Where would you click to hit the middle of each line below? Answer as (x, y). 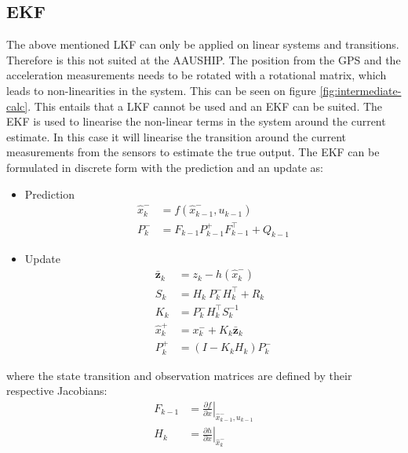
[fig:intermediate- (361, 90)
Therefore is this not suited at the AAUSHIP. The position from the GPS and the (204, 59)
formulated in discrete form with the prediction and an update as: (165, 167)
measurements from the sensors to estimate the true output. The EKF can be (193, 152)
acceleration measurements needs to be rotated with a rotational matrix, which (197, 75)
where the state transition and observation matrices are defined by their (179, 375)
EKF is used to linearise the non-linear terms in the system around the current (196, 121)
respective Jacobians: (57, 391)
